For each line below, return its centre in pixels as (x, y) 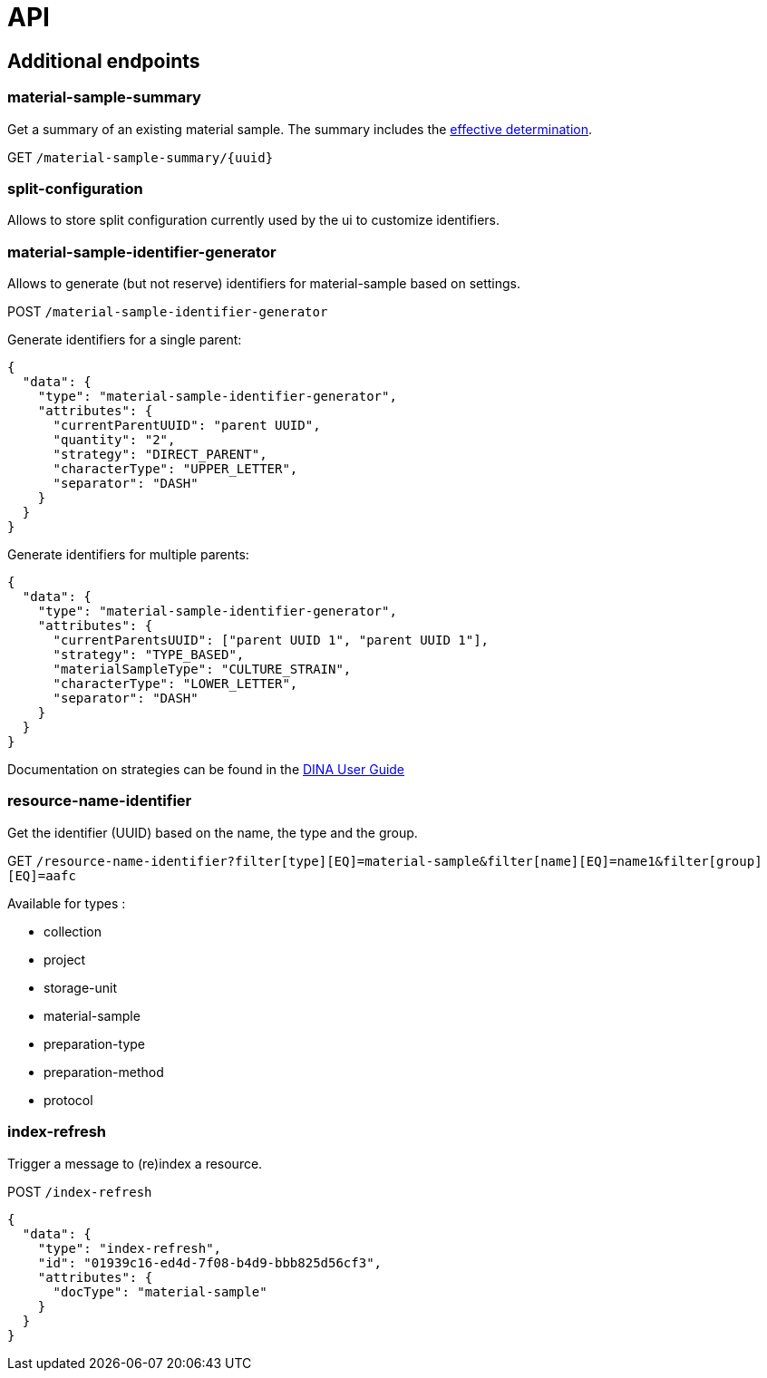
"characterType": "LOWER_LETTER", (175, 684)
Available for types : (67, 903)
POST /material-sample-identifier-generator (168, 312)
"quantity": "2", (114, 440)
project (65, 959)
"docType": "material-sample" (160, 1291)
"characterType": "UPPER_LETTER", (175, 469)
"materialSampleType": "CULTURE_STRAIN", (202, 670)
